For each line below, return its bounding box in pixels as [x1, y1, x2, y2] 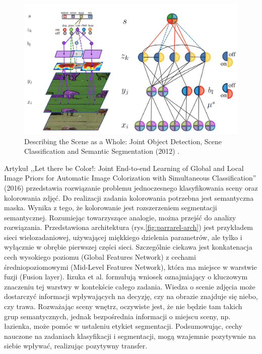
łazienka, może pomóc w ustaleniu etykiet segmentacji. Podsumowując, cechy [4, 321, 242, 331]
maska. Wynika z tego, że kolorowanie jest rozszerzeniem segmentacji [4, 202, 217, 213]
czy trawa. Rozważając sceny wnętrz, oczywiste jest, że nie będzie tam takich [4, 301, 242, 312]
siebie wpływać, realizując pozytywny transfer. [4, 340, 148, 351]
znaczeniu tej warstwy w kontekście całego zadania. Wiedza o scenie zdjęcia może [4, 281, 255, 291]
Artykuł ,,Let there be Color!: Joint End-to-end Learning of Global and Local [4, 162, 244, 173]
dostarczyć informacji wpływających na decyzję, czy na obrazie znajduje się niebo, [4, 291, 258, 302]
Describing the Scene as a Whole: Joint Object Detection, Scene [24, 136, 222, 146]
